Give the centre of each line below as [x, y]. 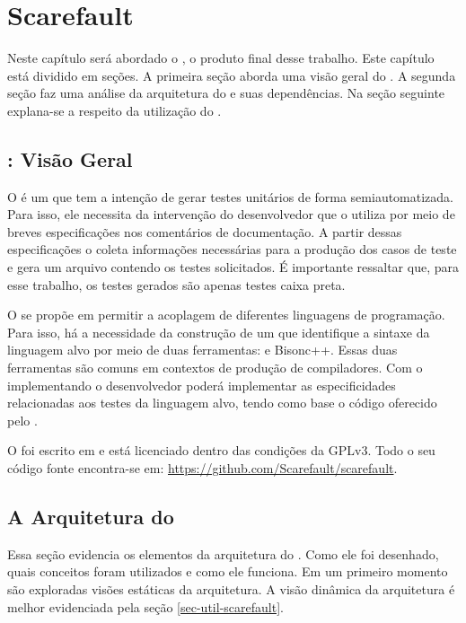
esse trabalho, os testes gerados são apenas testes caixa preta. [176, 284]
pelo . [22, 420]
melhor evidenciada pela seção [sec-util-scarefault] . [145, 606]
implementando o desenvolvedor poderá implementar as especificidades [202, 385]
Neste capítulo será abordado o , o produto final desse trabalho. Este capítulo [221, 58]
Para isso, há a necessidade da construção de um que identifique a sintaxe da [219, 332]
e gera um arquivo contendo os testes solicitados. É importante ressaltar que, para [233, 267]
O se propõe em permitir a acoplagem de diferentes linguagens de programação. [226, 315]
